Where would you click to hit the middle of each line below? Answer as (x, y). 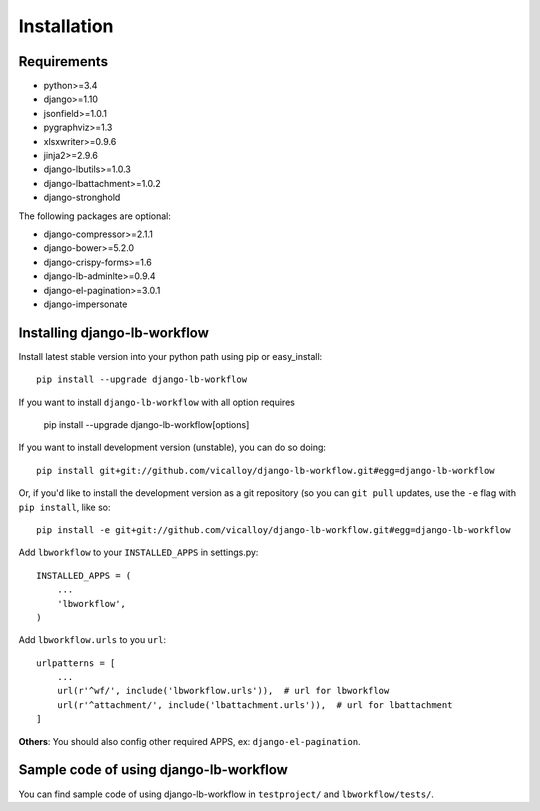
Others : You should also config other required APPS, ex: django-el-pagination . (189, 741)
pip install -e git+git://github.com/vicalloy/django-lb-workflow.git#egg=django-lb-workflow (273, 529)
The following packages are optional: (95, 216)
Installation (66, 26)
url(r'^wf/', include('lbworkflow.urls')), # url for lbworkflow (223, 691)
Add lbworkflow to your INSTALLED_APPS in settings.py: (138, 552)
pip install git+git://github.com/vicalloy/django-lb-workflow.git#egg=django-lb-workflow (265, 470)
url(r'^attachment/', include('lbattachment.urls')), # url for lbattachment (254, 704)
